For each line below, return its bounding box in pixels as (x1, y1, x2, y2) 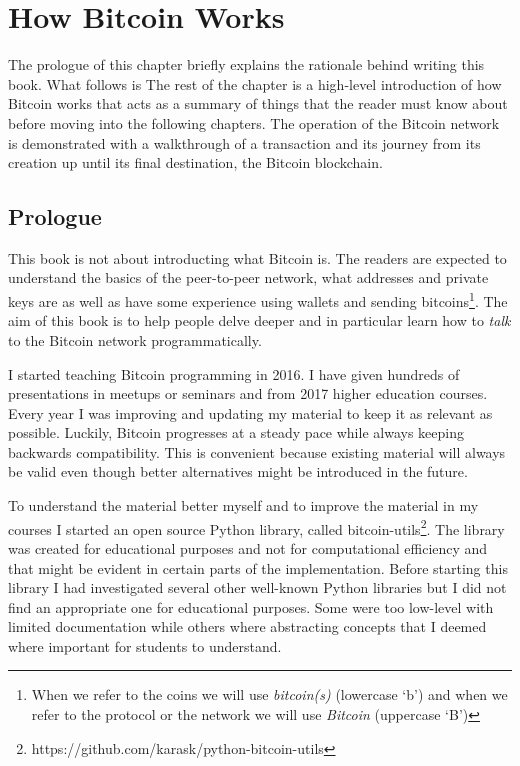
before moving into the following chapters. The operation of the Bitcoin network (8, 112, 500, 133)
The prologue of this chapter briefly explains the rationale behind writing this (8, 54, 485, 75)
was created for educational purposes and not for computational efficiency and (8, 537, 488, 558)
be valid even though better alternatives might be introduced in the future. (8, 461, 468, 482)
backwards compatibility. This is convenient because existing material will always (8, 441, 506, 462)
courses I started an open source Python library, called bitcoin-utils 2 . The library (8, 515, 505, 539)
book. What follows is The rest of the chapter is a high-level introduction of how (8, 73, 502, 94)
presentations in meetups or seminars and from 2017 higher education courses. (8, 383, 488, 404)
